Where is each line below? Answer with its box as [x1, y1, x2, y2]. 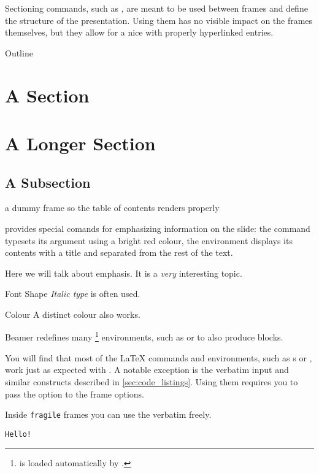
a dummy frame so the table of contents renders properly [5, 201, 220, 214]
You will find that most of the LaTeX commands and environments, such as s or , [5, 351, 312, 364]
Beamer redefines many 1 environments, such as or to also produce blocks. [5, 329, 283, 344]
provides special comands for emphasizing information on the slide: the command [5, 221, 310, 234]
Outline [5, 46, 33, 59]
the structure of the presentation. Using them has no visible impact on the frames [5, 13, 313, 26]
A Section [5, 82, 90, 107]
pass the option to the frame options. [5, 387, 144, 400]
